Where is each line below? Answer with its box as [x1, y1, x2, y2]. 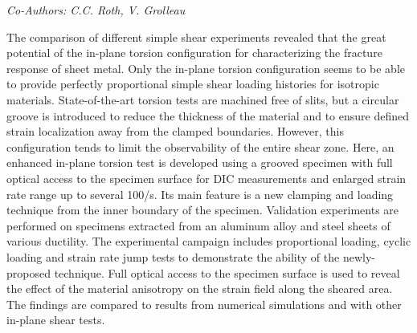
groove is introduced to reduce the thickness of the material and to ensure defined [6, 107, 409, 124]
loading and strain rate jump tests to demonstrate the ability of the [6, 248, 340, 265]
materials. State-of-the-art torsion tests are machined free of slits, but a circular [6, 91, 399, 108]
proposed [6, 264, 51, 281]
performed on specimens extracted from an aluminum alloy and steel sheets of [6, 217, 390, 234]
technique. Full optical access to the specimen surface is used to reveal [54, 264, 400, 281]
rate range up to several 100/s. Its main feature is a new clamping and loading [6, 185, 394, 202]
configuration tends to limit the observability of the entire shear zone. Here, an [6, 138, 395, 155]
